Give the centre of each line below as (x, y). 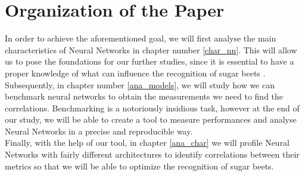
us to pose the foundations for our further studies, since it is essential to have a (150, 61)
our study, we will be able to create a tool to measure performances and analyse (151, 119)
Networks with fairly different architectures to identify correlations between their (152, 154)
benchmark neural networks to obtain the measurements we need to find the (144, 96)
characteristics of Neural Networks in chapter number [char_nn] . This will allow (151, 49)
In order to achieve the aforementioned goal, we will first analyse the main (141, 38)
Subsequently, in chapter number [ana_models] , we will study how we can (140, 84)
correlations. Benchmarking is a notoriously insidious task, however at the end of (152, 108)
